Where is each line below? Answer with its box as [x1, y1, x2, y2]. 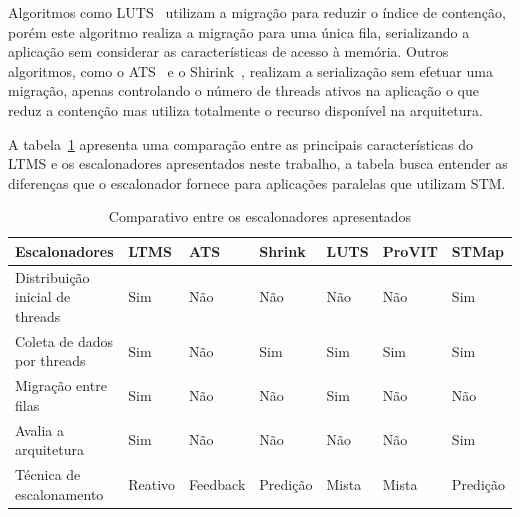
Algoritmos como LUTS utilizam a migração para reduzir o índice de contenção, [8, 2, 506, 22]
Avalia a [15, 419, 64, 440]
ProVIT [382, 240, 438, 261]
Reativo [128, 473, 176, 494]
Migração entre [15, 375, 107, 396]
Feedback [189, 473, 246, 494]
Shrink [259, 240, 306, 261]
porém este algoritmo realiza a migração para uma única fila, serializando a [8, 21, 470, 42]
